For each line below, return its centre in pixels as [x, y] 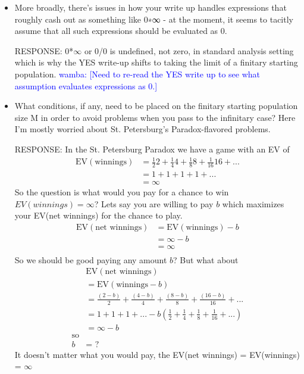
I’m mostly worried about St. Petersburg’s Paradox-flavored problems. [142, 129]
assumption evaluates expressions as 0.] [86, 85]
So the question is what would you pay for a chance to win [122, 191]
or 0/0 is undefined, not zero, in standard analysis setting [189, 50]
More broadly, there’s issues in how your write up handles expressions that [151, 7]
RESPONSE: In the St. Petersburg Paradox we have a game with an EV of [152, 149]
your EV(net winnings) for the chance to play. [98, 215]
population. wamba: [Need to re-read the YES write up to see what [137, 74]
